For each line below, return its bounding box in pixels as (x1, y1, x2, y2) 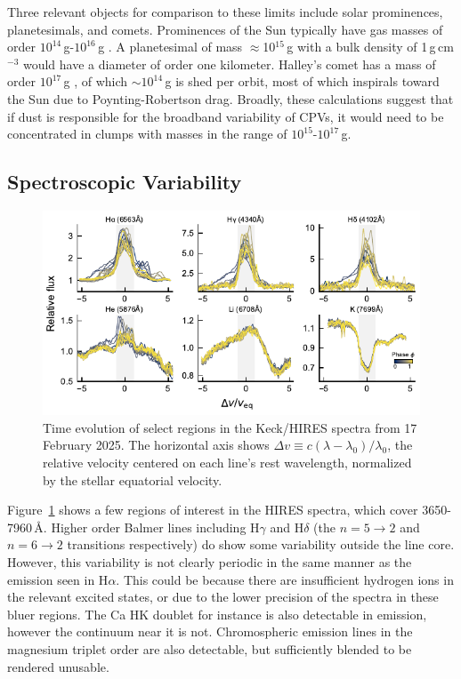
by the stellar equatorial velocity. (43, 470, 222, 489)
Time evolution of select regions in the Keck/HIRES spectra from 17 (43, 418, 417, 436)
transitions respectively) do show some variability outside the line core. (67, 535, 455, 554)
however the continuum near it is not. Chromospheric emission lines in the (7, 622, 413, 641)
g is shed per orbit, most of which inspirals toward (165, 72, 440, 91)
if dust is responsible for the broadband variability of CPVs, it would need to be (7, 107, 444, 125)
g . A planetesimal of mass (98, 37, 243, 56)
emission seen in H (7, 570, 109, 588)
